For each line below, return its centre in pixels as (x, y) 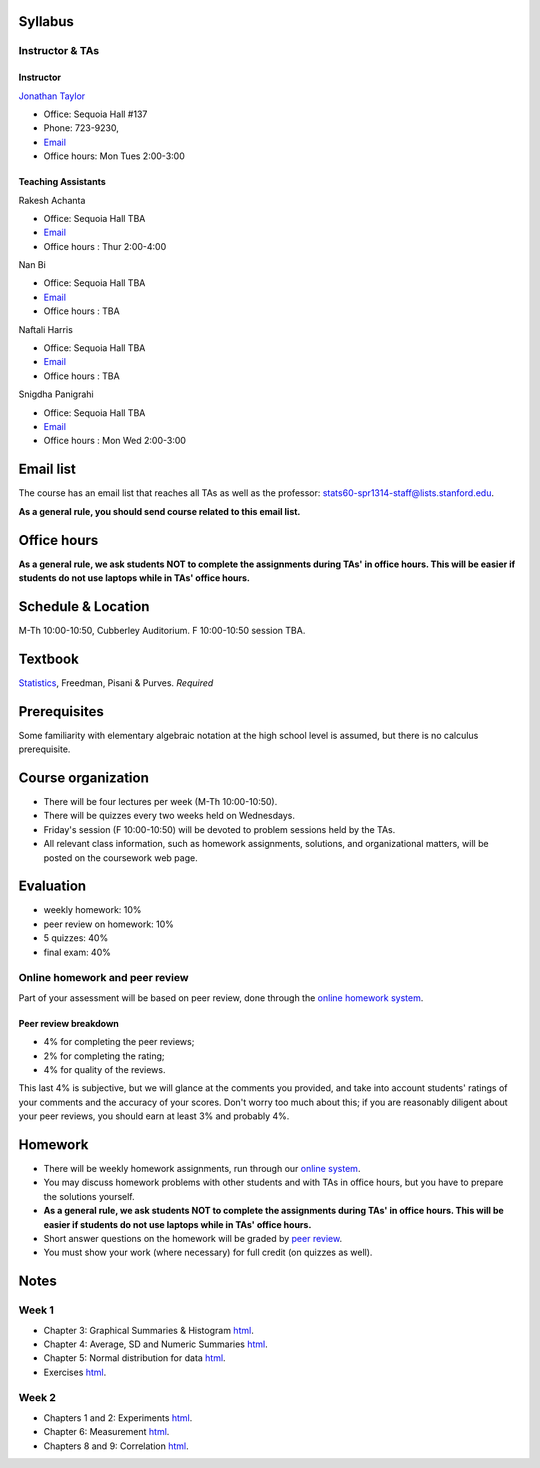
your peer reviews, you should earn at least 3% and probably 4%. (154, 1116)
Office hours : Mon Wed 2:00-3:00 (115, 441)
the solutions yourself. (89, 1196)
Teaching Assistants (62, 182)
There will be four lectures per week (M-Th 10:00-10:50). (160, 801)
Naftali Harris (46, 329)
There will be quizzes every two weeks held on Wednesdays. (169, 816)
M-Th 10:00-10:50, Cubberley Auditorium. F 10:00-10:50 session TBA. (162, 630)
